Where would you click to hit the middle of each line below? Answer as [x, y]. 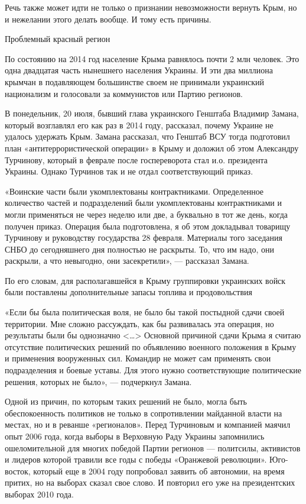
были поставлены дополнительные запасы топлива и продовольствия [128, 292]
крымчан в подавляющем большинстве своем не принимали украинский [135, 81]
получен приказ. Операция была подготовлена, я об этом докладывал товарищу [148, 226]
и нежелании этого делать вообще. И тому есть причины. [108, 19]
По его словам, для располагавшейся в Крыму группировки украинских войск [145, 280]
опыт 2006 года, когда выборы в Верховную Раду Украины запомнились [135, 436]
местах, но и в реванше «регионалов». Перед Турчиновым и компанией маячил [148, 424]
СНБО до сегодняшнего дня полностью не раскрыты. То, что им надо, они [139, 249]
